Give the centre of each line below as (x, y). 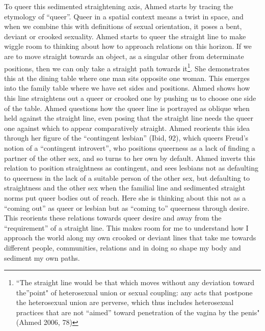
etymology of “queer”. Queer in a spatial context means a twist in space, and (124, 16)
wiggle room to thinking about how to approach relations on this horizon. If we (128, 46)
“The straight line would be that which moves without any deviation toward (135, 282)
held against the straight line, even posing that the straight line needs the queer (129, 118)
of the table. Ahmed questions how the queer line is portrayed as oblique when (127, 108)
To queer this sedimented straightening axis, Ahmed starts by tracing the (119, 6)
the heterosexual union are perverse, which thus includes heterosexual (125, 302)
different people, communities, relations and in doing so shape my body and (123, 247)
